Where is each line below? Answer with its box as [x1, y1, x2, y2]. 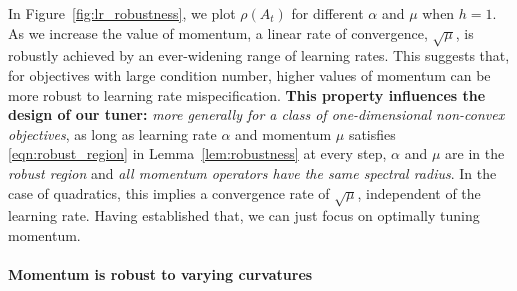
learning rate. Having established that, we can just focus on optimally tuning [8, 205, 480, 226]
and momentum [235, 123, 332, 144]
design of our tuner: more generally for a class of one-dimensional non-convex [8, 104, 505, 125]
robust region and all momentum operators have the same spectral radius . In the [8, 162, 497, 183]
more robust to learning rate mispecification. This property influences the [8, 84, 486, 105]
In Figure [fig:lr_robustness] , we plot [8, 3, 236, 23]
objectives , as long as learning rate [8, 123, 217, 144]
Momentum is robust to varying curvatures [8, 264, 313, 285]
